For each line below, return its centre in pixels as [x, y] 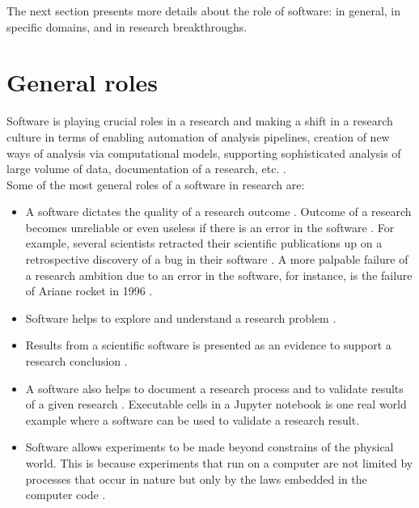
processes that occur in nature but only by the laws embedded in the [196, 478]
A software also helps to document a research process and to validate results [214, 388]
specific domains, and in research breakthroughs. [127, 26]
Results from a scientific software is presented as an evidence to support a [208, 345]
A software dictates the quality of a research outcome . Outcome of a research [218, 212]
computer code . [66, 495]
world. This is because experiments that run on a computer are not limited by [219, 463]
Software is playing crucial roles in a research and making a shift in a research [200, 121]
